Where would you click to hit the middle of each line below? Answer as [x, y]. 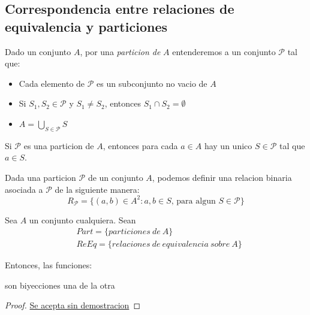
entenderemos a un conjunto [224, 51]
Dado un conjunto [38, 51]
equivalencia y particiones [86, 26]
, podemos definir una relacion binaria [222, 177]
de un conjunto [115, 177]
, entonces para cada [140, 145]
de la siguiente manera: [97, 189]
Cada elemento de [52, 83]
